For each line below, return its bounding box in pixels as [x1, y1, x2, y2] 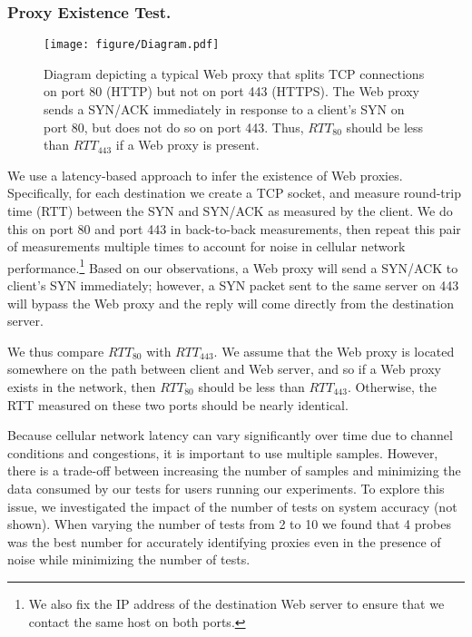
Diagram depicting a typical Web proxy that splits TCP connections [44, 64, 425, 83]
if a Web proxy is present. [115, 135, 260, 154]
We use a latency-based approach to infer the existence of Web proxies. [7, 165, 403, 184]
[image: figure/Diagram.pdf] [44, 38, 220, 52]
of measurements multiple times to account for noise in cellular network [7, 237, 406, 256]
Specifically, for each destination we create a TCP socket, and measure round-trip [7, 183, 461, 202]
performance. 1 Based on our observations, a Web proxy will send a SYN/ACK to [7, 255, 458, 277]
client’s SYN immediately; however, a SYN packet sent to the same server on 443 [7, 276, 459, 295]
